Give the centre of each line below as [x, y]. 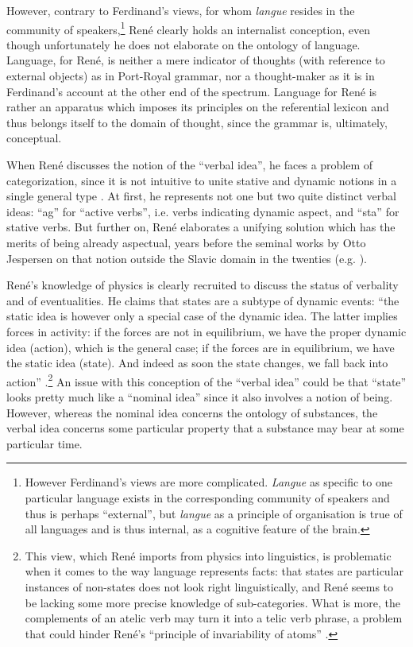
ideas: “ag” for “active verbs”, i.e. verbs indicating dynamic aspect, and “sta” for [203, 211]
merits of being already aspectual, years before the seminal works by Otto [186, 242]
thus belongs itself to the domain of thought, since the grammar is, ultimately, [197, 122]
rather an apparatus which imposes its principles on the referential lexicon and [198, 107]
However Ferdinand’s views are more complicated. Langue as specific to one [208, 482]
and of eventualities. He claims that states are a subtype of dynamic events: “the [203, 300]
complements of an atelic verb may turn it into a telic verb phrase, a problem [214, 618]
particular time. [44, 443]
